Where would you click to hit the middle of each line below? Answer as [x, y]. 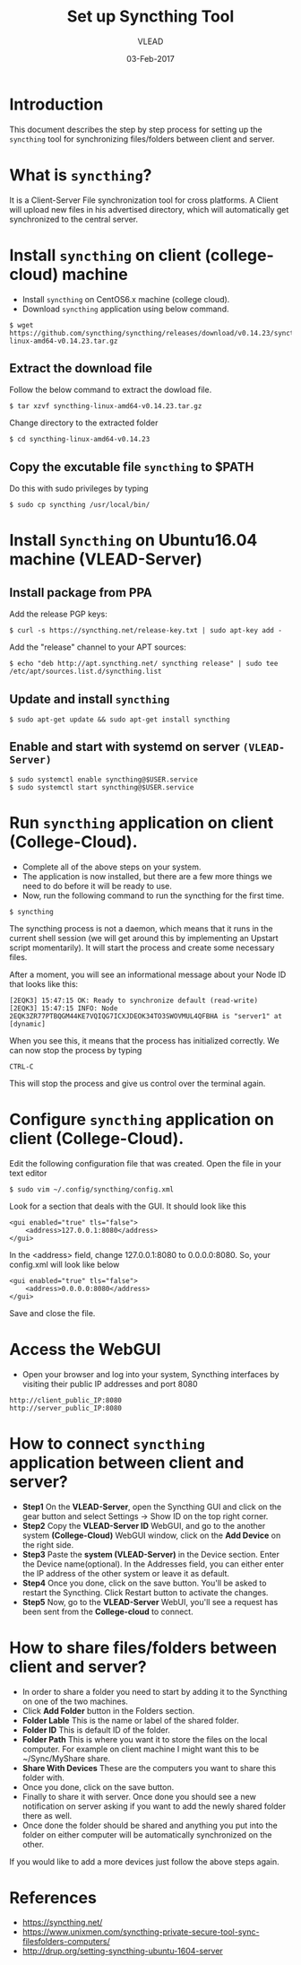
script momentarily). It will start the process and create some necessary [142, 948]
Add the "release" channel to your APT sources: [98, 647]
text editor [28, 1173]
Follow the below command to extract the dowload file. [111, 390]
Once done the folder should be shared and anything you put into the [150, 1825]
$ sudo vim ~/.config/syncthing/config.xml [92, 1189]
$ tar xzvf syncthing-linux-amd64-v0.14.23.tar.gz [106, 406]
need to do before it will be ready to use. [97, 886]
